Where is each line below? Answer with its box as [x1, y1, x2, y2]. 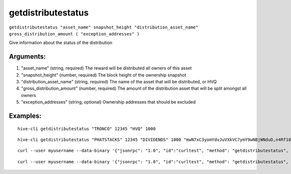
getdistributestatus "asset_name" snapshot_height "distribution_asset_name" [9, 24, 198, 30]
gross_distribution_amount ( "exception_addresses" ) [9, 31, 140, 36]
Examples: [9, 112, 42, 120]
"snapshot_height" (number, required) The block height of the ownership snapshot [21, 72, 186, 78]
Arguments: [9, 52, 46, 61]
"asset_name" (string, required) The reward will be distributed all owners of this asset [21, 65, 192, 71]
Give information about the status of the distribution [9, 40, 113, 46]
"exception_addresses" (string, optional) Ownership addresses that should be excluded [21, 99, 196, 105]
